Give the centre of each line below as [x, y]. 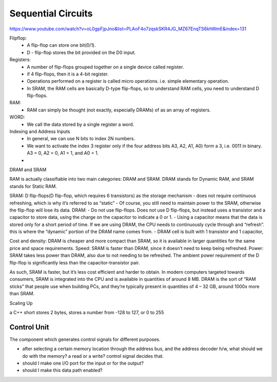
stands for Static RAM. [33, 186]
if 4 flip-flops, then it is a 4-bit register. [68, 74]
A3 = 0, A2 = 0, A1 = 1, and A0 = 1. [63, 153]
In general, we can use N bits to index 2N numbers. [81, 139]
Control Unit [29, 327]
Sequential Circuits [51, 13]
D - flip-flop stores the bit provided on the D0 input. [81, 52]
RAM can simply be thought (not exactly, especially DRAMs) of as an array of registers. [119, 110]
